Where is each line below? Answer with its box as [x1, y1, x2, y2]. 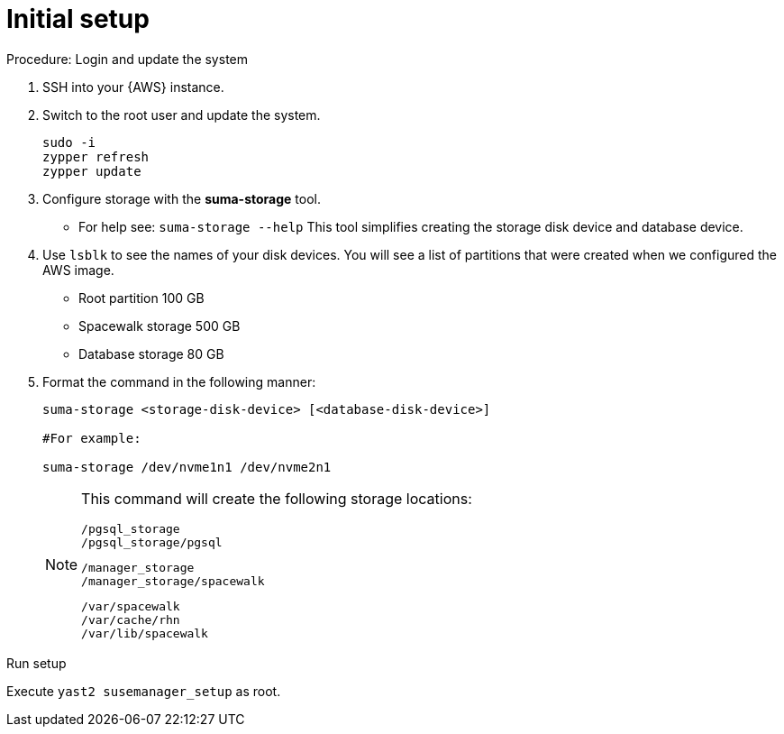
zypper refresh [42, 149, 150, 164]
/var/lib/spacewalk [81, 626, 208, 640]
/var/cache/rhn [81, 612, 180, 627]
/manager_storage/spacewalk [81, 573, 265, 588]
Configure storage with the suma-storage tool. [42, 190, 321, 206]
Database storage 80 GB [78, 345, 224, 362]
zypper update [42, 163, 141, 179]
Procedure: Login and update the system [6, 50, 248, 67]
